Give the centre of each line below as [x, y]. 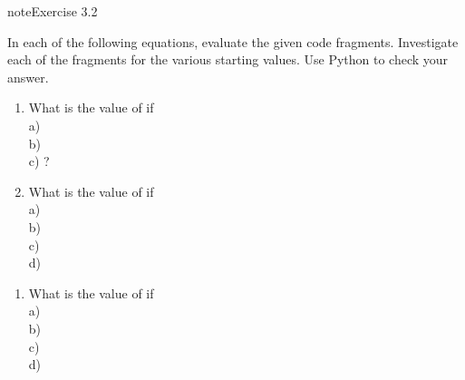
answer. [28, 77]
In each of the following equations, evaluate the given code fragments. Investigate [233, 41]
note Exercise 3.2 [53, 11]
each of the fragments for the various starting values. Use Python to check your [228, 59]
